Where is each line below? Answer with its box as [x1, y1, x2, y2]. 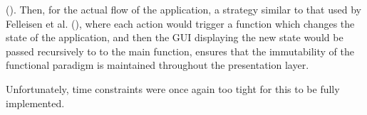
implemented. [6, 95, 65, 110]
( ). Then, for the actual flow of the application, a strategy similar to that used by [6, 2, 361, 16]
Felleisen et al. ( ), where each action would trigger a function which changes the [6, 16, 355, 31]
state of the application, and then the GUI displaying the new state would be [6, 30, 343, 45]
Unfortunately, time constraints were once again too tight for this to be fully [6, 81, 340, 96]
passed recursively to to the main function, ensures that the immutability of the [6, 43, 354, 58]
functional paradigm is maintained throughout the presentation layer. [6, 57, 309, 72]
